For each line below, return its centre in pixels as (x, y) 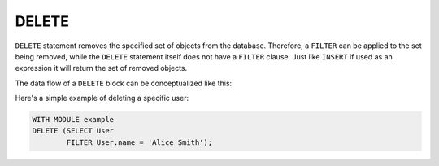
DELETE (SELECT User (73, 131)
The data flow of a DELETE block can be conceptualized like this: (124, 83)
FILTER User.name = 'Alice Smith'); (139, 142)
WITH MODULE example (73, 120)
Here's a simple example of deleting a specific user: (102, 98)
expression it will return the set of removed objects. (101, 68)
